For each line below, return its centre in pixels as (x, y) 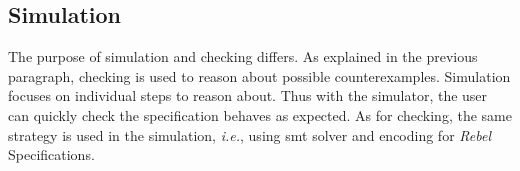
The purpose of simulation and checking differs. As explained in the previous (243, 56)
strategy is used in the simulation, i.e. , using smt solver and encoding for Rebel (249, 134)
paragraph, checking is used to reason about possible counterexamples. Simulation (259, 75)
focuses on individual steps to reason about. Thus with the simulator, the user (248, 95)
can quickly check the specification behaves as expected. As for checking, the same (260, 114)
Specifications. (51, 154)
